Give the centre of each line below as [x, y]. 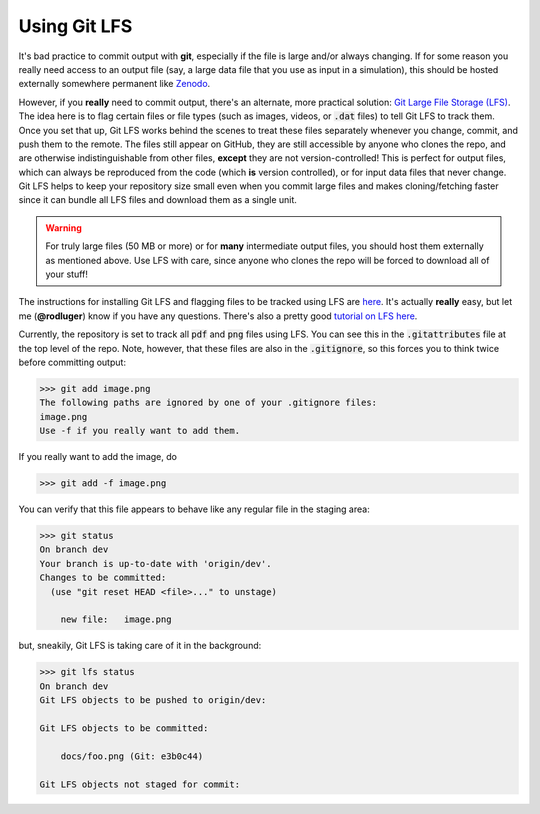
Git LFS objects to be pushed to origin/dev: [153, 700]
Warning [63, 227]
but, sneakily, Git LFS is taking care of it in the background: [140, 646]
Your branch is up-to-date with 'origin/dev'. [155, 563]
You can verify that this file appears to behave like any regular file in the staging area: [194, 509]
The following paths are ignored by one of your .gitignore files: [208, 403]
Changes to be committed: [103, 578]
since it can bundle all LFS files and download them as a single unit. [157, 200]
